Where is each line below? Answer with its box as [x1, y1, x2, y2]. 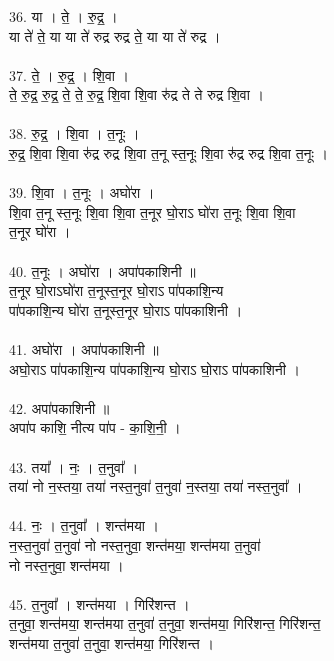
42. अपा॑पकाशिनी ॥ [9, 397, 110, 418]
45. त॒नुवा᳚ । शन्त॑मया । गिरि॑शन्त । [9, 593, 190, 614]
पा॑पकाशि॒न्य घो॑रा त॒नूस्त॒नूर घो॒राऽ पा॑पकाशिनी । [9, 299, 243, 320]
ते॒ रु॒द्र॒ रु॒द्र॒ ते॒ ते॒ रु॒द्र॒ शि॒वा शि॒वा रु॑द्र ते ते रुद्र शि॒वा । [9, 84, 264, 105]
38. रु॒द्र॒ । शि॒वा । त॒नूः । [9, 123, 140, 144]
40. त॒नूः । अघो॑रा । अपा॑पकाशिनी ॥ [9, 260, 196, 281]
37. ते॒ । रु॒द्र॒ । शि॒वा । [9, 64, 130, 85]
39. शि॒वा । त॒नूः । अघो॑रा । [9, 182, 155, 203]
